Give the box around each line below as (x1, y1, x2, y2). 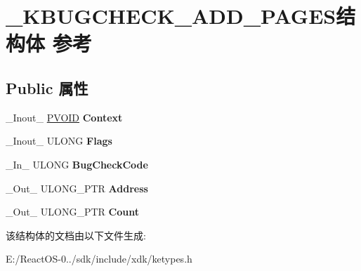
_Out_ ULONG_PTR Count (6, 204, 139, 219)
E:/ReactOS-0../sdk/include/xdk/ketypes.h (6, 251, 192, 266)
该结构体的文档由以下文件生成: (6, 227, 146, 242)
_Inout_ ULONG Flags (6, 133, 112, 148)
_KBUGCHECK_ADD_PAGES (6, 1, 336, 30)
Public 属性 (6, 77, 88, 98)
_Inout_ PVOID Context (6, 110, 123, 124)
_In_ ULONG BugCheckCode (6, 157, 148, 171)
